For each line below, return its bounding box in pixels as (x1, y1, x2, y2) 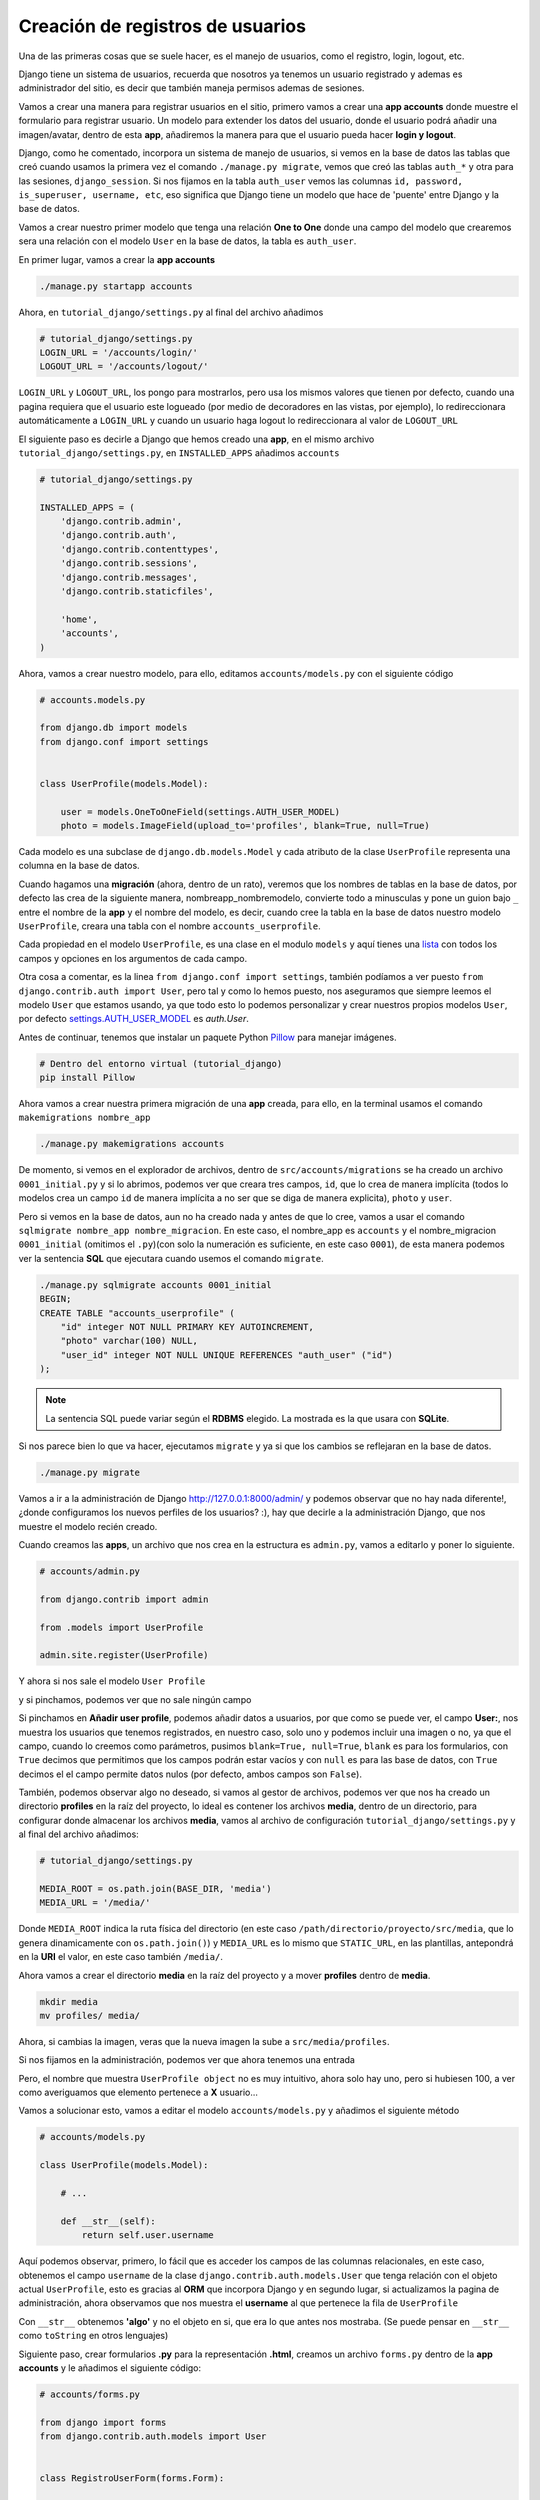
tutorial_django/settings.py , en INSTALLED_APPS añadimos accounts (18, 446, 340, 459)
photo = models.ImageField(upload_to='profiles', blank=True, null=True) (60, 820, 430, 832)
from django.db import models (39, 722, 188, 734)
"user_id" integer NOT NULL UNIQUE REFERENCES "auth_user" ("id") (60, 1349, 394, 1360)
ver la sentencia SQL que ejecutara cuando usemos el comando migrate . (18, 1252, 324, 1264)
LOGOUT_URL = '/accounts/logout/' (39, 361, 209, 372)
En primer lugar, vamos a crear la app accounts (18, 253, 215, 265)
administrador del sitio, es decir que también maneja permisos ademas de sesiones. (18, 82, 365, 94)
